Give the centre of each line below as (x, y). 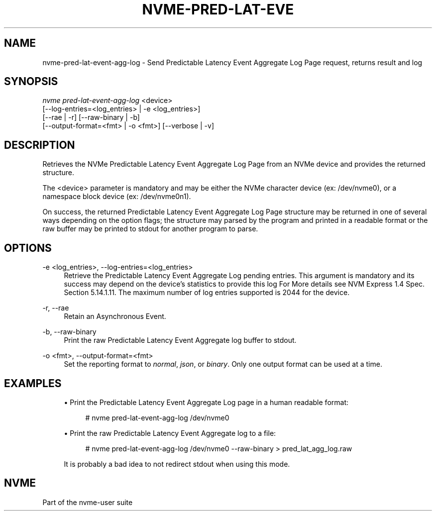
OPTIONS (28, 248)
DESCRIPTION (40, 145)
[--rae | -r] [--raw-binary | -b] (91, 117)
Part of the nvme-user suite (88, 502)
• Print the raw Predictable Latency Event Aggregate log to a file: (170, 433)
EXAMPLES (33, 383)
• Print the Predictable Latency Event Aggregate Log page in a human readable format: (206, 402)
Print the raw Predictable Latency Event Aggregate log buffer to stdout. (180, 340)
